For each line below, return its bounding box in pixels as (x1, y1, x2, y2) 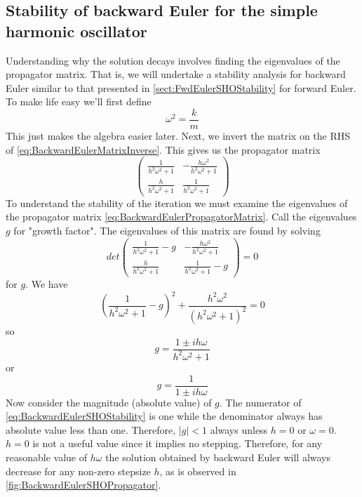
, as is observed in (159, 463, 236, 478)
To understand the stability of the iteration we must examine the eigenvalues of (6, 195, 348, 210)
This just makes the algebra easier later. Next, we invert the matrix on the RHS (6, 128, 351, 143)
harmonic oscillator (6, 20, 147, 41)
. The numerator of (219, 395, 302, 409)
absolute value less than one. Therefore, (6, 422, 176, 437)
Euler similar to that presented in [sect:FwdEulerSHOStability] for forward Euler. (6, 80, 356, 95)
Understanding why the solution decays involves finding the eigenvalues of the (6, 53, 340, 67)
